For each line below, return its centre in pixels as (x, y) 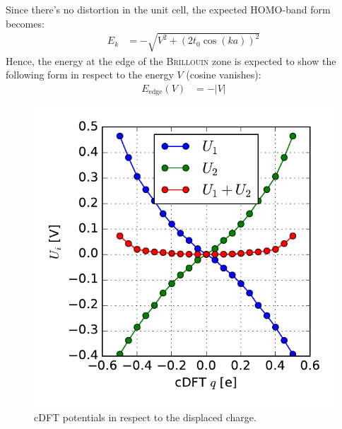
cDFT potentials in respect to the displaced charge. (145, 417)
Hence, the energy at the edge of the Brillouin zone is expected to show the (171, 60)
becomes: (25, 23)
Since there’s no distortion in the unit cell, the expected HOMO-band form (168, 9)
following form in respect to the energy (90, 75)
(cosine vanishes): (224, 75)
